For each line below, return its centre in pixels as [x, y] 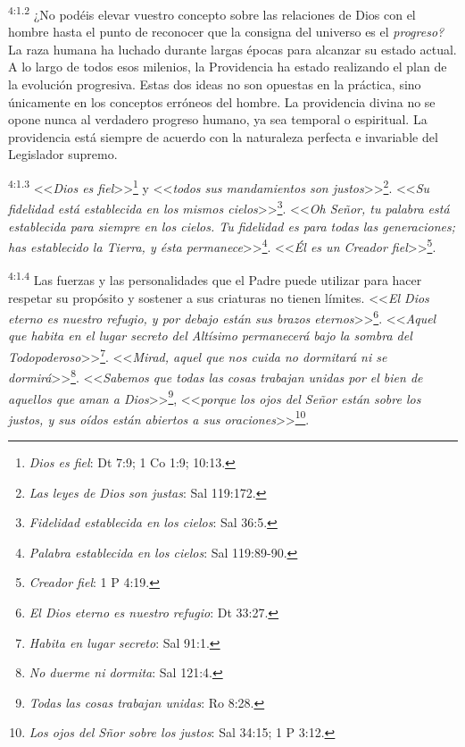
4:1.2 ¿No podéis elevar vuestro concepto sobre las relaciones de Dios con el [212, 13]
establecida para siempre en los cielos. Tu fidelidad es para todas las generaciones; [232, 226]
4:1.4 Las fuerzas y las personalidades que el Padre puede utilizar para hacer [215, 278]
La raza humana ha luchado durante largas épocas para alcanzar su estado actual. [232, 49]
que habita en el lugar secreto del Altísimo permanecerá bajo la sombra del [210, 336]
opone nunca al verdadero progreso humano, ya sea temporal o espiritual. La [218, 119]
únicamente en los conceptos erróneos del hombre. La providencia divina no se [222, 101]
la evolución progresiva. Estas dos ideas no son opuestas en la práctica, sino [215, 84]
